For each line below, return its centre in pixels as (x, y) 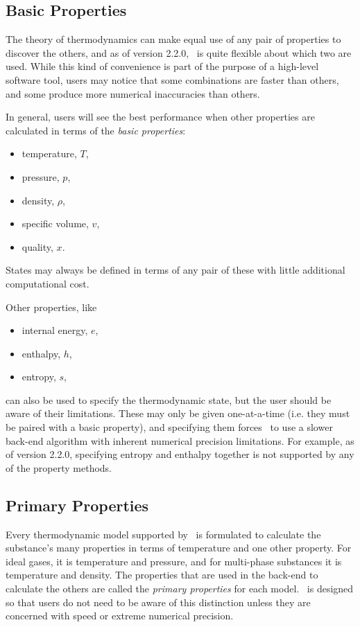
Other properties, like (51, 307)
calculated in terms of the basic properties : (96, 130)
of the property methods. (59, 467)
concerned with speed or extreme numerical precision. (120, 616)
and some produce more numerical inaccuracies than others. (133, 93)
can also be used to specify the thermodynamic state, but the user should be (169, 399)
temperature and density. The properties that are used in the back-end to (162, 575)
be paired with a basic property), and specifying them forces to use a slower (169, 427)
